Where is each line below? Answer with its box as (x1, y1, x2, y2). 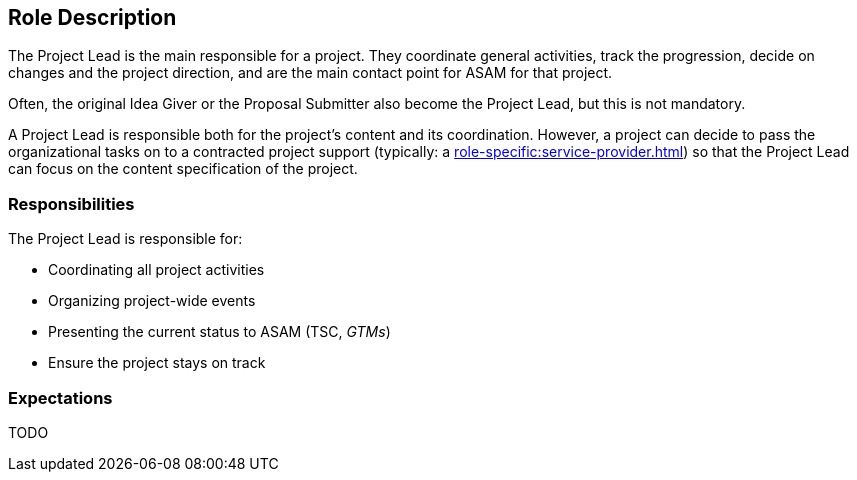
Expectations (8, 387, 113, 408)
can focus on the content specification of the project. (8, 160, 358, 178)
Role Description (8, 5, 177, 30)
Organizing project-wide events (48, 292, 256, 310)
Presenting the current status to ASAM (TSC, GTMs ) (48, 323, 391, 341)
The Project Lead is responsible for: (8, 230, 243, 248)
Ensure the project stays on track (48, 354, 266, 372)
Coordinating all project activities (48, 261, 265, 279)
